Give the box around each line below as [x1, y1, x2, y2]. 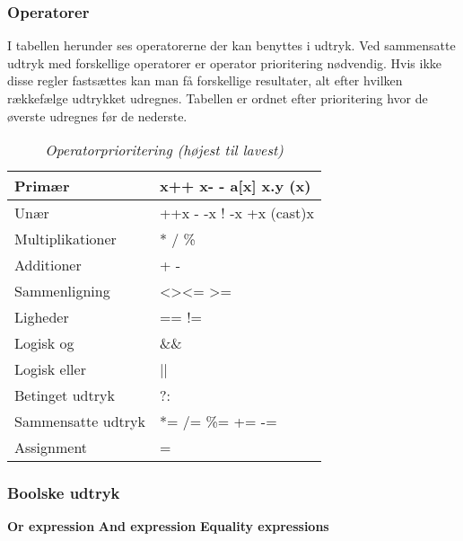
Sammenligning [14, 280, 110, 302]
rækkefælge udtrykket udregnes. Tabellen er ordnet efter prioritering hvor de [7, 89, 428, 107]
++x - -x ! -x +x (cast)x [159, 202, 314, 224]
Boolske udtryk [7, 482, 120, 504]
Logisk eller [14, 359, 86, 380]
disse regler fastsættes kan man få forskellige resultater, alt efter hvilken [7, 71, 403, 90]
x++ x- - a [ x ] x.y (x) [159, 175, 311, 197]
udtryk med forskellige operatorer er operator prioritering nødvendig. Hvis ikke [7, 53, 442, 72]
